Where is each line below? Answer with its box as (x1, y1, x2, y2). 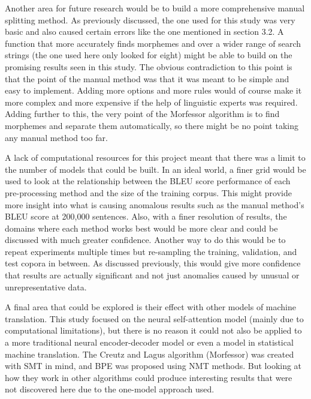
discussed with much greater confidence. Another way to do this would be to (5, 233, 286, 246)
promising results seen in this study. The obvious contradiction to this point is (5, 60, 292, 73)
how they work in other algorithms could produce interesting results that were (5, 371, 292, 383)
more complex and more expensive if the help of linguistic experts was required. (5, 95, 298, 108)
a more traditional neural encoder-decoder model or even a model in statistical (5, 336, 294, 349)
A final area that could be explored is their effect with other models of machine (5, 301, 297, 313)
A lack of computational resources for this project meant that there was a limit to (5, 151, 306, 164)
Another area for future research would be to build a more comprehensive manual (5, 2, 305, 14)
